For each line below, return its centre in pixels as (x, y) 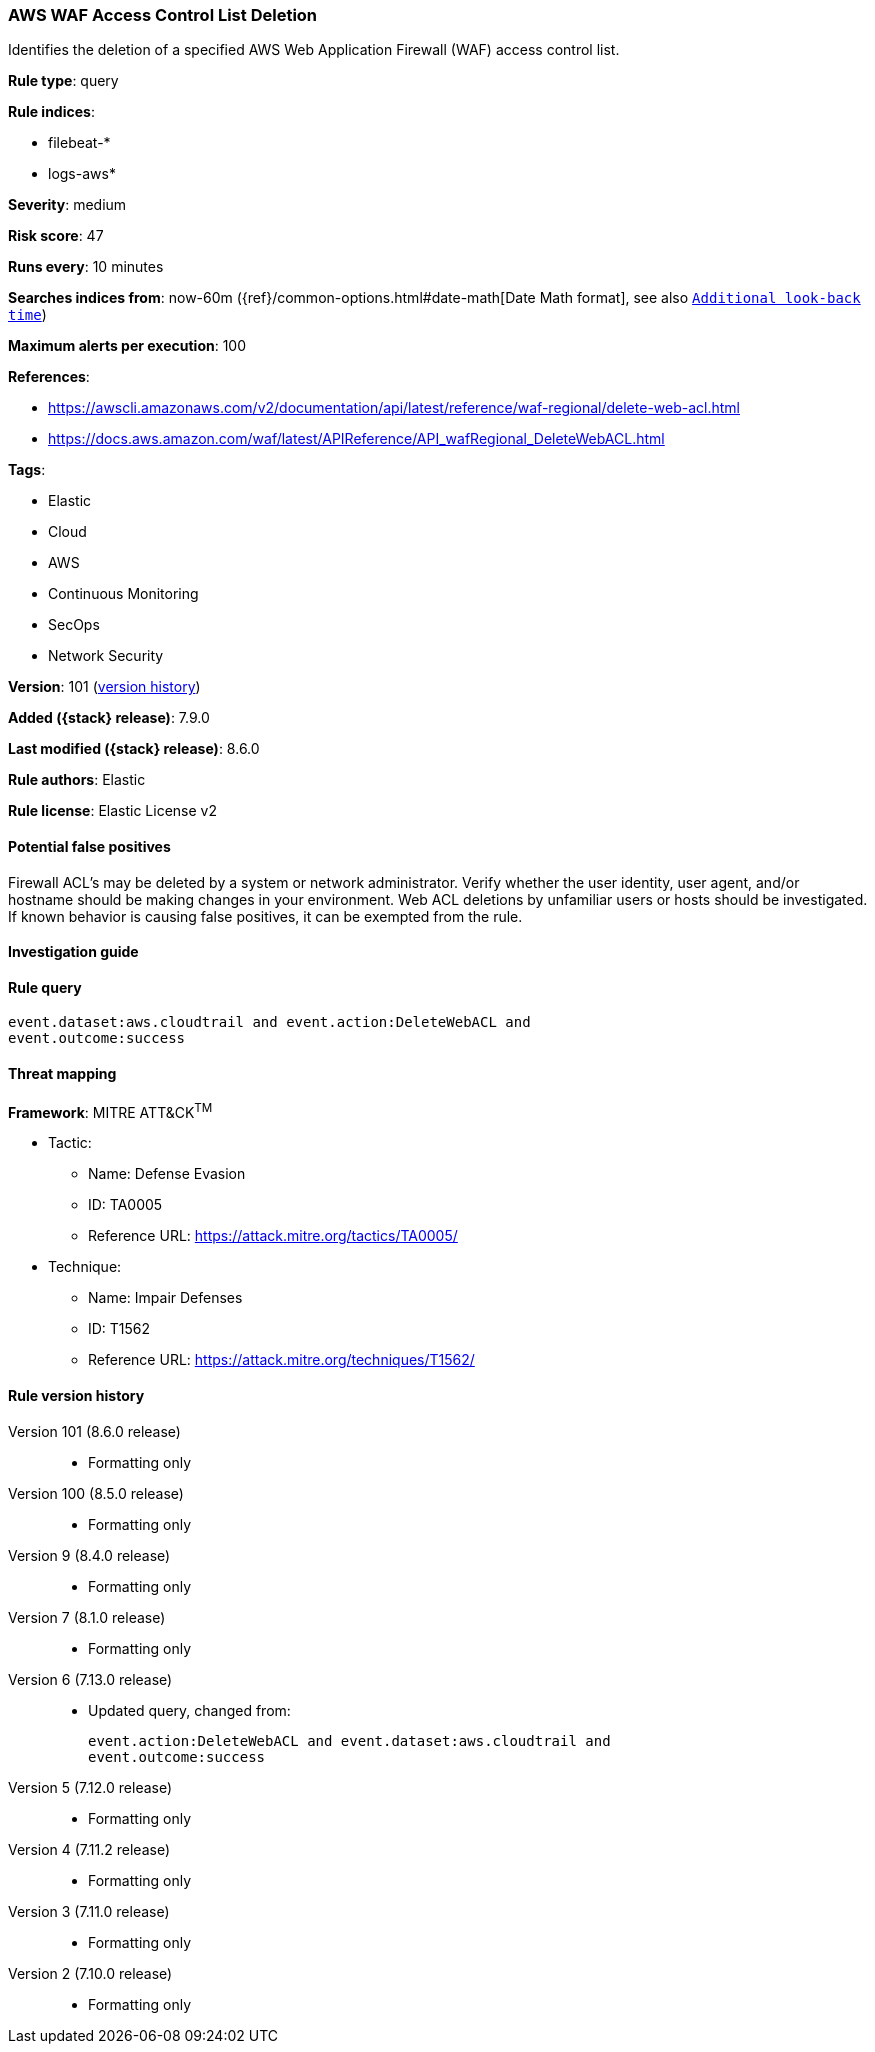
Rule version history (76, 1395)
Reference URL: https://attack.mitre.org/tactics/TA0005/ (273, 1236)
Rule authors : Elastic (77, 780)
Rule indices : (51, 112)
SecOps (74, 625)
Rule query (45, 987)
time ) (27, 315)
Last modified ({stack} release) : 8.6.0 (134, 749)
